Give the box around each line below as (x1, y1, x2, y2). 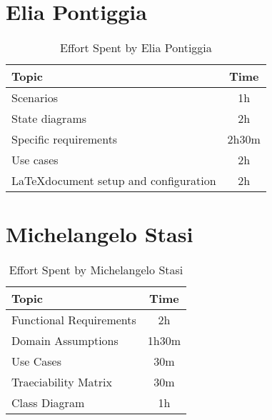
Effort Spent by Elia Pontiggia (60, 39, 212, 56)
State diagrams (11, 110, 87, 127)
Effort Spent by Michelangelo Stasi (9, 261, 183, 279)
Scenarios (11, 89, 59, 106)
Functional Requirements (11, 311, 136, 329)
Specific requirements (11, 131, 118, 148)
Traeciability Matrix (11, 374, 113, 391)
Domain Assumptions (11, 332, 119, 349)
